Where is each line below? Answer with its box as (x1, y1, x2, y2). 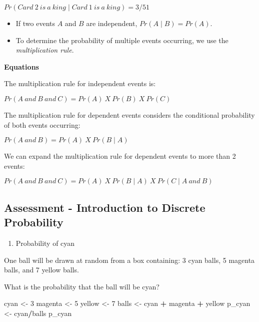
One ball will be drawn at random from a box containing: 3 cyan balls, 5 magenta (4, 254, 255, 265)
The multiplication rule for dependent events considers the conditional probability (4, 109, 255, 120)
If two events (15, 18, 55, 28)
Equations (4, 61, 39, 72)
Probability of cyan (15, 237, 75, 248)
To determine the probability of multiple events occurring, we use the (15, 35, 228, 45)
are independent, (86, 18, 137, 28)
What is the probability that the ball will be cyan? (4, 281, 159, 291)
